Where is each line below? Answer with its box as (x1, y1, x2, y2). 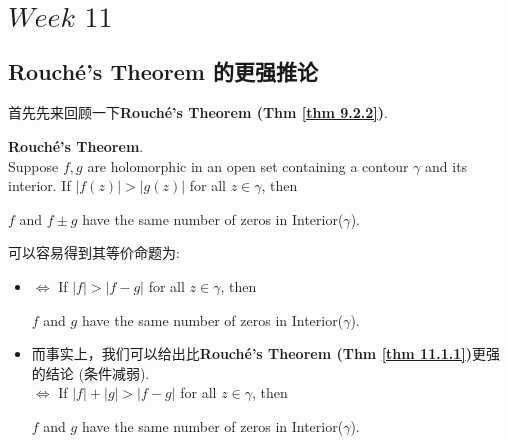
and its (425, 155, 468, 176)
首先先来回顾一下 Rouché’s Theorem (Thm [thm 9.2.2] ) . (8, 102, 389, 123)
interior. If (8, 175, 71, 196)
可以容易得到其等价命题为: (8, 242, 180, 263)
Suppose (8, 155, 59, 176)
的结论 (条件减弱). (31, 362, 150, 383)
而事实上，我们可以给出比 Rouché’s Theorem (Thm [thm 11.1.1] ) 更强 (31, 343, 500, 364)
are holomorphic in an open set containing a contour (87, 155, 409, 176)
